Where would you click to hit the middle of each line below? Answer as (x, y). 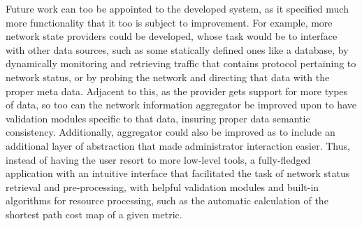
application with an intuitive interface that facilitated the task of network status (178, 173)
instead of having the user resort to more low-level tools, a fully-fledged (158, 159)
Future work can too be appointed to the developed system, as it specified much (177, 8)
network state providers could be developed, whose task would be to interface (172, 36)
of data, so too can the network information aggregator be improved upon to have (181, 105)
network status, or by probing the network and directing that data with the (168, 77)
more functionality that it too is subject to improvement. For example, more (169, 22)
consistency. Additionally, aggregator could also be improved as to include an (171, 132)
